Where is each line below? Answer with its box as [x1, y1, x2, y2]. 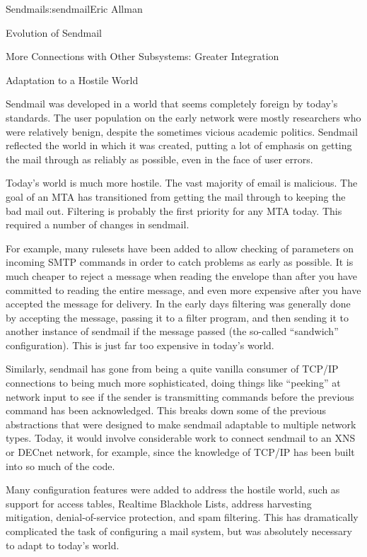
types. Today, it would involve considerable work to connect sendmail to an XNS [6, 430, 356, 445]
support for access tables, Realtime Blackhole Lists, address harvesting [6, 496, 312, 510]
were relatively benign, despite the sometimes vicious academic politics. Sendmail [6, 124, 358, 139]
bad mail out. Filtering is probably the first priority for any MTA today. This [6, 203, 342, 218]
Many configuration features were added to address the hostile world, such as [6, 482, 340, 497]
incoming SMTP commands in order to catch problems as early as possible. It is [6, 254, 354, 269]
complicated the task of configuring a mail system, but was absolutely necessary [6, 524, 352, 538]
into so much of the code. [6, 458, 115, 473]
